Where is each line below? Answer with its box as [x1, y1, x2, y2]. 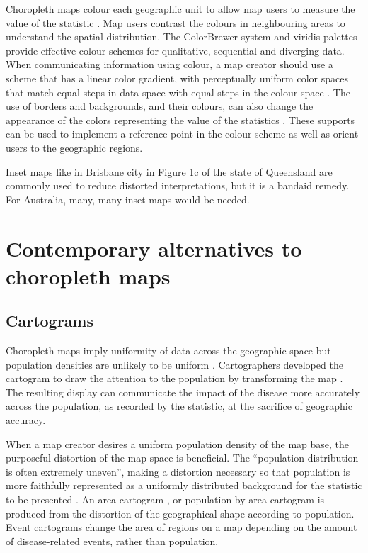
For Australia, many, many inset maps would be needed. [6, 191, 250, 206]
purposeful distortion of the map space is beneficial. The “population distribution [6, 450, 359, 465]
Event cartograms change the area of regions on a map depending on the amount [6, 520, 357, 535]
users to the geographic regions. [6, 140, 143, 155]
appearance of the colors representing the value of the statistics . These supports [6, 112, 355, 127]
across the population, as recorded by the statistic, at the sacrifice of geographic [6, 398, 352, 413]
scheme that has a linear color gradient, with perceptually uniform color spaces [6, 70, 348, 85]
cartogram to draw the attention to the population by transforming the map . [6, 371, 343, 386]
